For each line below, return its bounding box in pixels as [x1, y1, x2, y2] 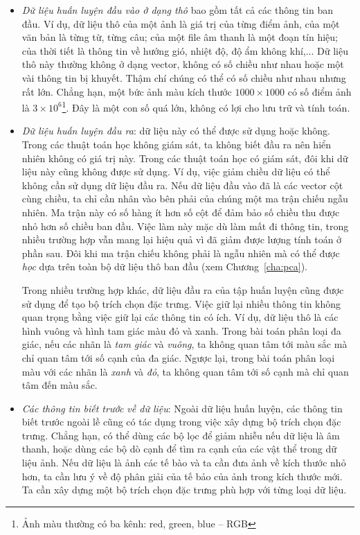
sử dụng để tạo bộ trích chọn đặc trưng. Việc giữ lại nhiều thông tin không [21, 296, 341, 310]
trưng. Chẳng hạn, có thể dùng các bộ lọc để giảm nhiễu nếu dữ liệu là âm [21, 428, 340, 442]
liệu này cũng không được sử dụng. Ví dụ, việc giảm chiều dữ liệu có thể [21, 164, 330, 179]
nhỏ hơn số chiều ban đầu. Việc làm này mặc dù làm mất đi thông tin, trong [21, 218, 349, 233]
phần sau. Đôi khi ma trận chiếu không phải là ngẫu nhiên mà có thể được [21, 245, 340, 260]
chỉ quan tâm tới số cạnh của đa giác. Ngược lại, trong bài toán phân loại [21, 350, 335, 365]
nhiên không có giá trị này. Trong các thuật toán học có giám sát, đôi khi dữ [21, 150, 348, 165]
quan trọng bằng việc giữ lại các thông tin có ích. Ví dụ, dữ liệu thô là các [21, 310, 339, 324]
